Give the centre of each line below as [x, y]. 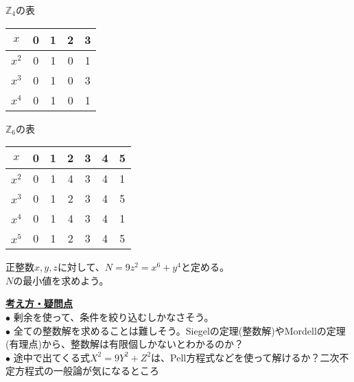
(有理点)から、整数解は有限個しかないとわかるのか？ [125, 344]
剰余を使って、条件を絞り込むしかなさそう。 [114, 316]
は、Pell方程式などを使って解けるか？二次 [245, 357]
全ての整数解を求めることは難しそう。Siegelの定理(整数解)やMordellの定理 [179, 330]
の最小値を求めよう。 [61, 280]
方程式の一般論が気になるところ [87, 371]
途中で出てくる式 [51, 357]
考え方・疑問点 [39, 303]
